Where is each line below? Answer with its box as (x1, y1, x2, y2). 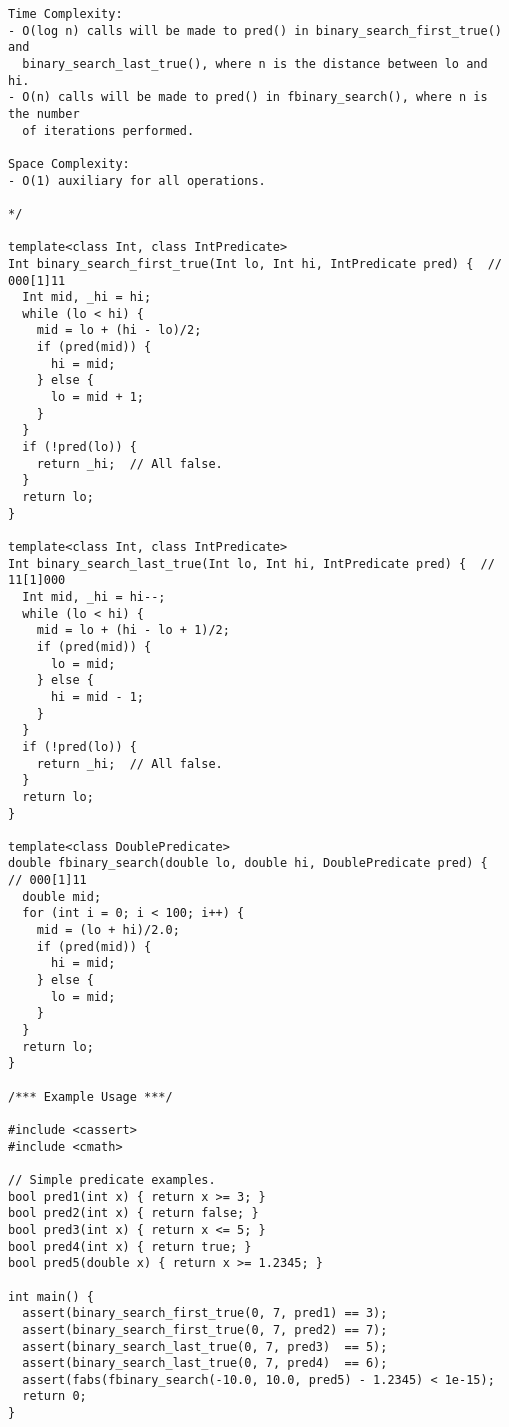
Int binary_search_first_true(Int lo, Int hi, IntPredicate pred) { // (8, 256, 502, 271)
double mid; (22, 889, 102, 904)
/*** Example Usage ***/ (8, 1089, 173, 1104)
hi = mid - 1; (50, 689, 145, 704)
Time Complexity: (8, 7, 123, 21)
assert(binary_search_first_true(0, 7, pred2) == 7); (22, 1322, 388, 1337)
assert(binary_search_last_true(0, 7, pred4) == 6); (22, 1356, 388, 1371)
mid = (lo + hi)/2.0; (36, 923, 180, 938)
